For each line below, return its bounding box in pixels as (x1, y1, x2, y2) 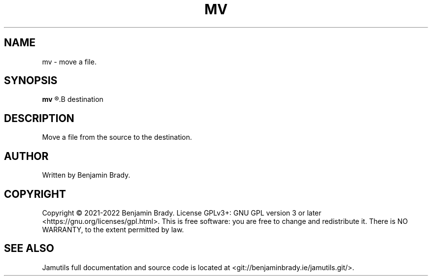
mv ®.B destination (42, 95, 104, 104)
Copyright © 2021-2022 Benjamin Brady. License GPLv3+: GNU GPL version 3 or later (42, 208, 322, 217)
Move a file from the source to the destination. (42, 133, 192, 142)
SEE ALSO (4, 242, 54, 255)
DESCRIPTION (4, 112, 74, 124)
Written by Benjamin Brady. (42, 171, 130, 180)
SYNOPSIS (4, 74, 58, 87)
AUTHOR (4, 150, 49, 162)
